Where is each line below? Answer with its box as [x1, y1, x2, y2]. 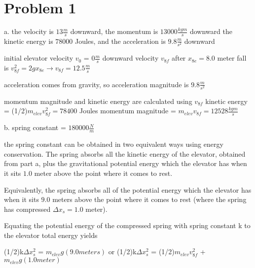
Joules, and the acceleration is [74, 35, 166, 46]
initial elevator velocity [4, 53, 73, 63]
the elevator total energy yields [4, 230, 98, 240]
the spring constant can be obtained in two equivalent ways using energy [4, 139, 223, 149]
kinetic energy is [4, 35, 53, 46]
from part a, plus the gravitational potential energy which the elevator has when [4, 158, 247, 168]
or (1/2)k [108, 246, 137, 257]
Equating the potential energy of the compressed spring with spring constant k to [4, 220, 251, 231]
